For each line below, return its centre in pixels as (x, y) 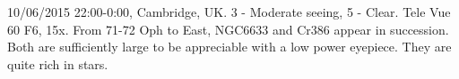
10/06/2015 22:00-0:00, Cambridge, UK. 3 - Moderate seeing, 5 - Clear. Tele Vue (229, 12)
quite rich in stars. (58, 63)
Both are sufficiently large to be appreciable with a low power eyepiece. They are (229, 47)
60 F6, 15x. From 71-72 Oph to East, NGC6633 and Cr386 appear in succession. (228, 29)
